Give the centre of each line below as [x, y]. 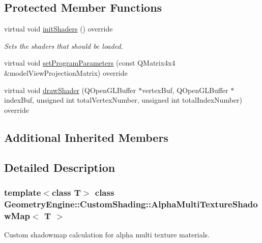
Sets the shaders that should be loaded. [64, 45]
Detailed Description [60, 167]
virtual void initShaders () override [59, 29]
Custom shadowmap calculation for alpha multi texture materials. [107, 234]
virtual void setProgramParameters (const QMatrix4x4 [90, 63]
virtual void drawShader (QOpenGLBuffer [70, 90]
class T [66, 192]
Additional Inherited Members [86, 137]
